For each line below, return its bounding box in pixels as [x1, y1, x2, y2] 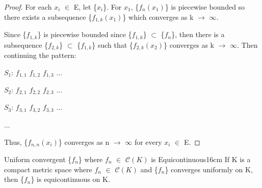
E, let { [73, 2, 97, 12]
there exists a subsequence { [4, 11, 92, 22]
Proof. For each [4, 2, 52, 12]
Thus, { [4, 136, 28, 147]
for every [134, 136, 162, 147]
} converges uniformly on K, [165, 164, 253, 174]
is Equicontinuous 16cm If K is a [151, 153, 251, 164]
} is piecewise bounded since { [37, 29, 132, 40]
